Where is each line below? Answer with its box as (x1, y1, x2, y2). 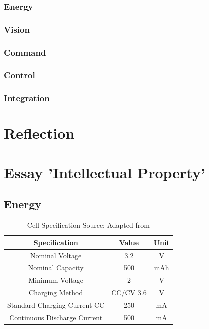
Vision (4, 23, 30, 35)
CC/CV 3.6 (111, 287, 147, 298)
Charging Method (29, 287, 83, 298)
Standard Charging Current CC (7, 299, 105, 310)
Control (4, 69, 35, 81)
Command (4, 46, 46, 58)
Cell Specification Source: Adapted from (27, 220, 150, 230)
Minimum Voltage (28, 275, 83, 285)
